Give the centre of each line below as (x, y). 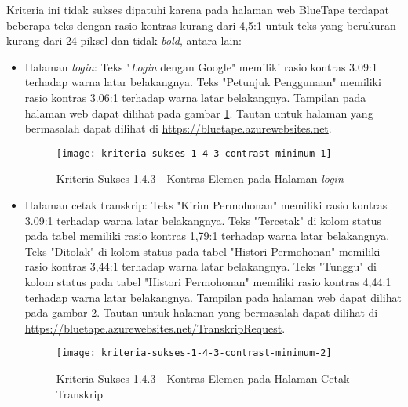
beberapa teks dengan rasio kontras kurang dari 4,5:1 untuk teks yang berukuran (201, 25)
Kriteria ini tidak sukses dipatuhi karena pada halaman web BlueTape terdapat (198, 9)
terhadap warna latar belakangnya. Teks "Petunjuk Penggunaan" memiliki (203, 82)
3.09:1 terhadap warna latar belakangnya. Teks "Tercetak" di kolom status (203, 220)
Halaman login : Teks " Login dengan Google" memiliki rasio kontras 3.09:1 (201, 66)
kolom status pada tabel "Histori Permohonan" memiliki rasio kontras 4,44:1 (208, 281)
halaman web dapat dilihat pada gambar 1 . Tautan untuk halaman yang (199, 113)
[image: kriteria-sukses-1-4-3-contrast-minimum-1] (194, 153)
